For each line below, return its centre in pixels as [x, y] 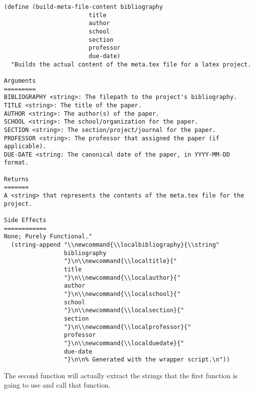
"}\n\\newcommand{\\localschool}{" [122, 294]
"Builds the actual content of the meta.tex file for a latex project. [131, 64]
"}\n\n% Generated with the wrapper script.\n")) [147, 360]
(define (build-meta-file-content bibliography [84, 7]
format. [17, 163]
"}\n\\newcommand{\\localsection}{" [124, 311]
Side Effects [25, 220]
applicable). [25, 147]
